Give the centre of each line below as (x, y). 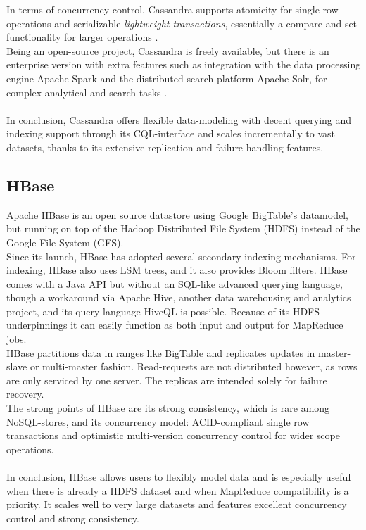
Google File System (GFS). (65, 242)
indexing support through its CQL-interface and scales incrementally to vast (171, 133)
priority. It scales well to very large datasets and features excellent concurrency (177, 504)
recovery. (25, 394)
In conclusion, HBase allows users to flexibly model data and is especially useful (179, 477)
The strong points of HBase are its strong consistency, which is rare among (168, 408)
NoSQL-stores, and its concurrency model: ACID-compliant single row (158, 421)
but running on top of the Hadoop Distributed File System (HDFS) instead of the (183, 228)
